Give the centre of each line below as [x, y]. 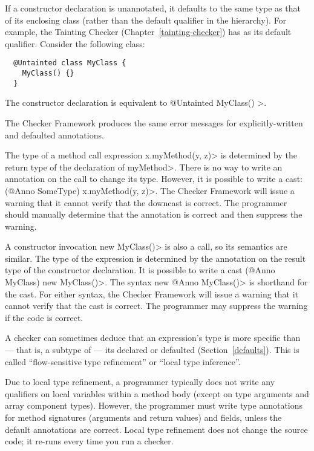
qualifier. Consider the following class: [75, 43]
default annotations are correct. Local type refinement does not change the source [156, 429]
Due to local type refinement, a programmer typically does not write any [140, 382]
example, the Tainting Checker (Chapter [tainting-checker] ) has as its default [148, 32]
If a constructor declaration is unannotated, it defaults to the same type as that [153, 8]
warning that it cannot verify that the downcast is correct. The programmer [146, 202]
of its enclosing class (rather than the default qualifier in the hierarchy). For [146, 20]
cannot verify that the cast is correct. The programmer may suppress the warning [156, 306]
